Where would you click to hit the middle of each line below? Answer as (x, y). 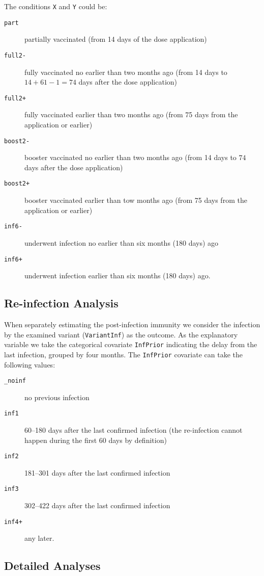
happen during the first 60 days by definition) (96, 440)
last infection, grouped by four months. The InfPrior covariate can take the (123, 354)
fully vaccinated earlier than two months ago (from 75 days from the (131, 114)
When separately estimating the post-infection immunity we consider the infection (132, 324)
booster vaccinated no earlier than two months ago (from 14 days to (130, 157)
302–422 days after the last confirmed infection (97, 505)
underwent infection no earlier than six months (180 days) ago (122, 242)
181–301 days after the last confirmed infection (97, 472)
